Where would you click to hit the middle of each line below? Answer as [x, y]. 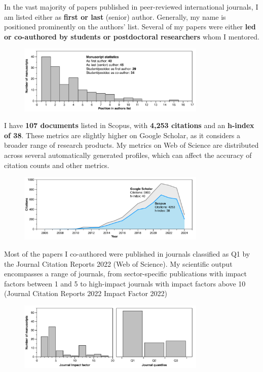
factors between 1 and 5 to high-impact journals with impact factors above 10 [125, 283]
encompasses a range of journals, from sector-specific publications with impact [126, 274]
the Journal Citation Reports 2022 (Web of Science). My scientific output [118, 263]
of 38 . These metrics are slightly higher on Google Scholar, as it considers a [122, 135]
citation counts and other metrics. [57, 165]
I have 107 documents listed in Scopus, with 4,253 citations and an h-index [129, 125]
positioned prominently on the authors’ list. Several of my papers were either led [130, 27]
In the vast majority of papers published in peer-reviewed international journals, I [131, 7]
